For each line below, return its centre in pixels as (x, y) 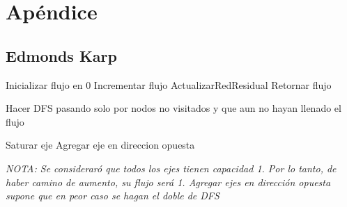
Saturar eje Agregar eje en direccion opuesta (100, 145)
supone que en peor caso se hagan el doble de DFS (113, 196)
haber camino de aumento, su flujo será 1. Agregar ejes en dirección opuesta (168, 182)
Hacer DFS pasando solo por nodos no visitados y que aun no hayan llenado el (173, 108)
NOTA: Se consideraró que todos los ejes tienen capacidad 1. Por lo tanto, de (171, 168)
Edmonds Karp (61, 55)
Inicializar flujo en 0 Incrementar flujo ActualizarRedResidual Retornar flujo (169, 84)
